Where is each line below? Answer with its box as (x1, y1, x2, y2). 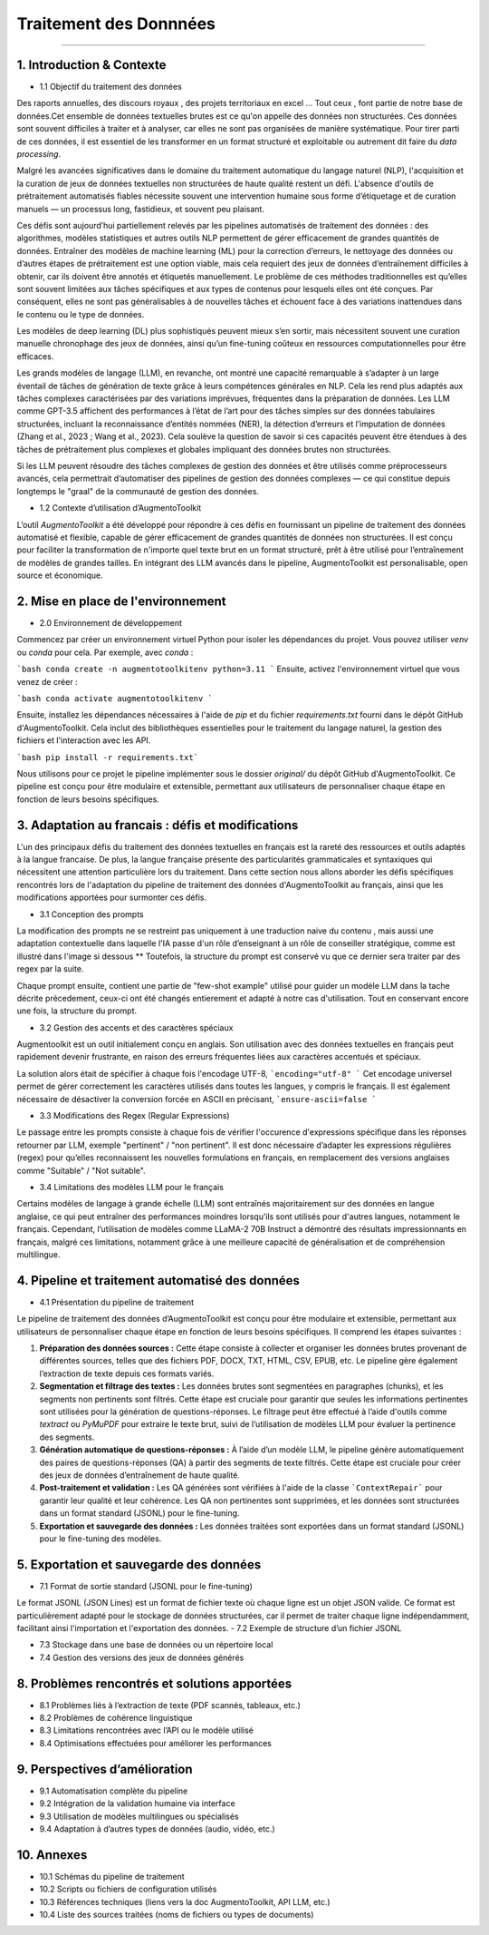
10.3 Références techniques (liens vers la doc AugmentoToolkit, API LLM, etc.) (39, 1896, 331, 1907)
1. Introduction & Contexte (16, 57, 167, 73)
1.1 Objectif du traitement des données (39, 82, 183, 93)
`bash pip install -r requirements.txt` (16, 752, 199, 762)
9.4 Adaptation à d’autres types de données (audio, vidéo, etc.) (39, 1823, 275, 1834)
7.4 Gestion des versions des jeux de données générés (39, 1652, 244, 1663)
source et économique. (16, 570, 103, 581)
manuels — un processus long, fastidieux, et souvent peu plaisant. (16, 203, 264, 214)
